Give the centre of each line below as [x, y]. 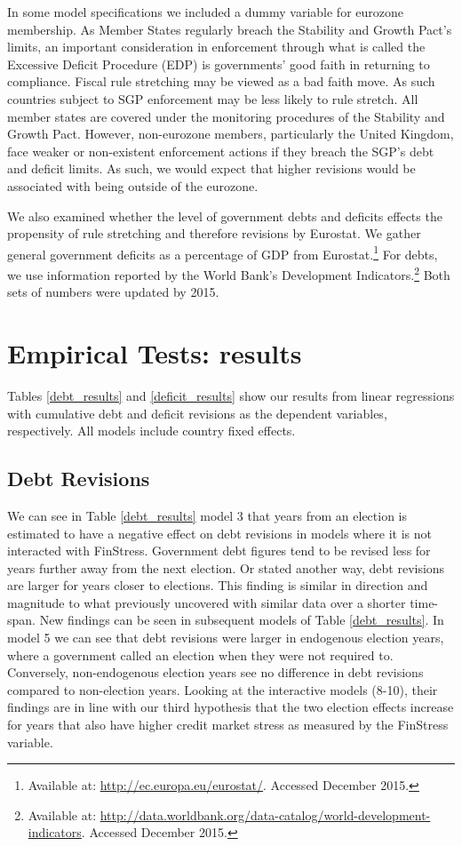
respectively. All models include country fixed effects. [151, 431]
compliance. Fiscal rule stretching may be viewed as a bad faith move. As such [221, 81]
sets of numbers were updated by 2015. [113, 292]
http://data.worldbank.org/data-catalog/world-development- [265, 814]
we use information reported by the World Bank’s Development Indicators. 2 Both [229, 273]
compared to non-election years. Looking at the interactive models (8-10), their [223, 689]
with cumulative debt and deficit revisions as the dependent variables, [197, 413]
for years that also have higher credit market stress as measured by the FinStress [228, 725]
